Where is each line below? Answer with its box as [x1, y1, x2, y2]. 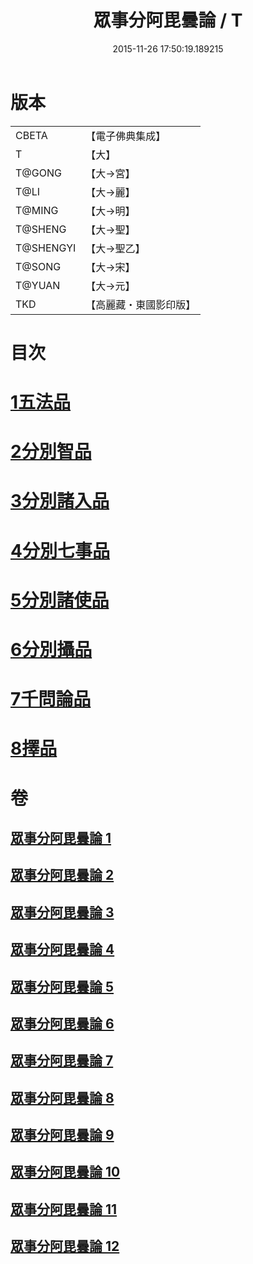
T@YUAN [15, 278, 61, 292]
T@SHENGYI [15, 241, 77, 255]
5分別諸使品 [10, 589, 110, 611]
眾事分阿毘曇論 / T [93, 9, 243, 32]
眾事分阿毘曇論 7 [10, 1052, 114, 1070]
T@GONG [15, 166, 62, 180]
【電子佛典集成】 [85, 129, 167, 143]
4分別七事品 [10, 539, 110, 562]
